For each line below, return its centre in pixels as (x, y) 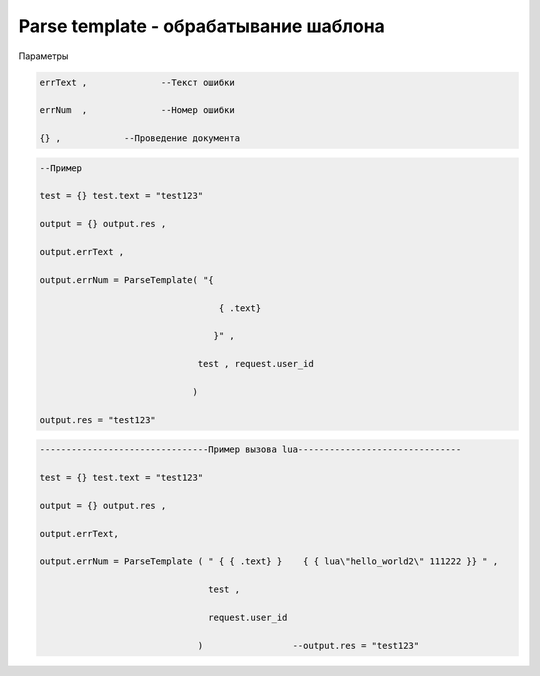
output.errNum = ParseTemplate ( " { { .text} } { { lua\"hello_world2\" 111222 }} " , (269, 561)
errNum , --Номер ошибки (137, 110)
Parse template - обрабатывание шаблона (201, 26)
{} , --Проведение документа (139, 138)
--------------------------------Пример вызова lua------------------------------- (250, 449)
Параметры (43, 56)
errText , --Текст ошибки (137, 82)
